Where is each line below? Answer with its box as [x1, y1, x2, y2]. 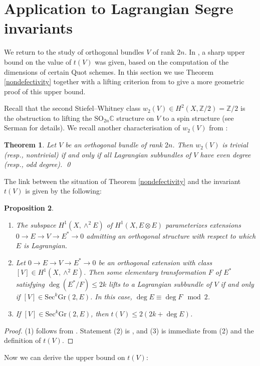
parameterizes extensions [165, 219, 241, 230]
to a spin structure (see [162, 112, 234, 123]
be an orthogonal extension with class [98, 257, 212, 267]
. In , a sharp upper [184, 47, 245, 57]
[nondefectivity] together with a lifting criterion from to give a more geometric [4, 76, 244, 87]
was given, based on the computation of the [95, 56, 229, 67]
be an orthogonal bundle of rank [65, 139, 162, 150]
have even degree [200, 149, 251, 159]
